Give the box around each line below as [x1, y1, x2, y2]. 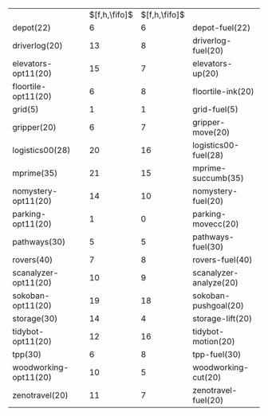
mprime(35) [12, 167, 58, 179]
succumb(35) [192, 173, 245, 183]
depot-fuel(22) [192, 22, 251, 33]
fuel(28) [192, 150, 224, 160]
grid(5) [12, 104, 39, 115]
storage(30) [12, 313, 58, 324]
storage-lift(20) [192, 313, 253, 324]
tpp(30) [12, 349, 42, 359]
